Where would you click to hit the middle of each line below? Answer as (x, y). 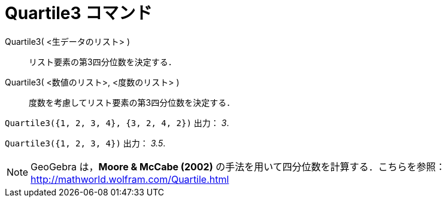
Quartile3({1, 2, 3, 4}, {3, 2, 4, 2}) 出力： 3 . (117, 123)
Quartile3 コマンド (79, 13)
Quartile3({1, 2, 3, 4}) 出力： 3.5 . (85, 143)
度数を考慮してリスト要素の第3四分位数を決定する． (132, 102)
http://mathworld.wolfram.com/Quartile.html (130, 179)
